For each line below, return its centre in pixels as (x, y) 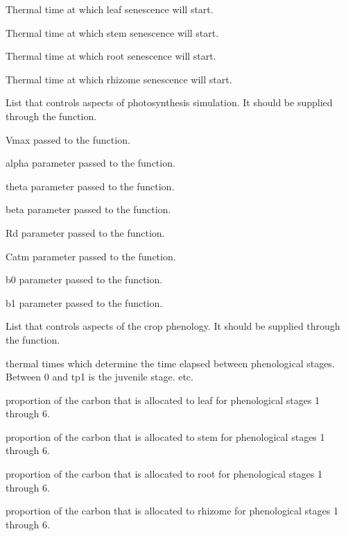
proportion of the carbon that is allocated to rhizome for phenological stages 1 (172, 511)
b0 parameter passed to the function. (84, 279)
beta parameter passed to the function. (88, 209)
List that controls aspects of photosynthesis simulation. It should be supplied (169, 102)
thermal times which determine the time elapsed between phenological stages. (170, 363)
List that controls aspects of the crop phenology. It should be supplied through (173, 326)
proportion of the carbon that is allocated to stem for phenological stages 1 (165, 436)
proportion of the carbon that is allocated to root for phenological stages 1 (164, 474)
